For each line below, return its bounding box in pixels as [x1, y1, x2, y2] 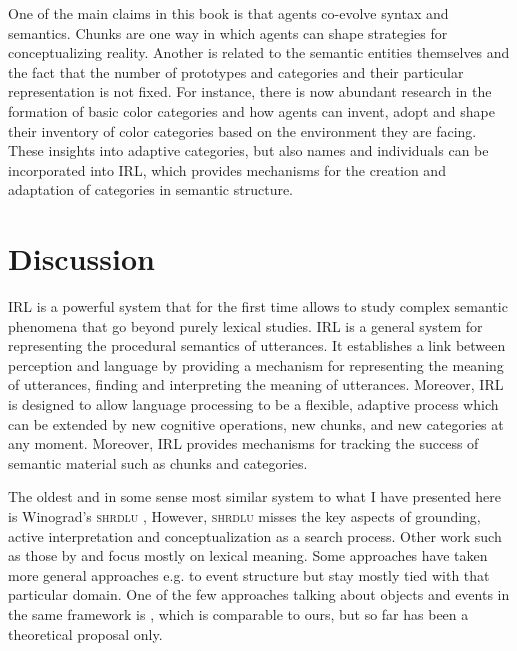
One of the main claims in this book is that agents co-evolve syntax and [8, 3, 449, 23]
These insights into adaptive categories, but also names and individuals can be [8, 140, 489, 161]
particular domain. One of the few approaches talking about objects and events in [8, 584, 510, 605]
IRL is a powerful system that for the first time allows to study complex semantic [8, 296, 508, 317]
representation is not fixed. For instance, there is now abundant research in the [8, 81, 492, 102]
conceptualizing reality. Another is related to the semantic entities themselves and [8, 42, 510, 63]
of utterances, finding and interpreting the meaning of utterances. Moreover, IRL [8, 374, 504, 395]
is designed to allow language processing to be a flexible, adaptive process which [8, 394, 499, 415]
